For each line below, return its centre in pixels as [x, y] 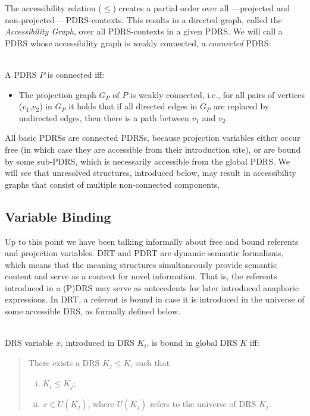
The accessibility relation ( [53, 8]
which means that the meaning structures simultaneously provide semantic [141, 264]
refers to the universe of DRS [203, 403]
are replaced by [241, 106]
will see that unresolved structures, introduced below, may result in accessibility [151, 173]
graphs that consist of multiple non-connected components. [112, 184]
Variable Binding [58, 216]
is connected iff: [76, 74]
